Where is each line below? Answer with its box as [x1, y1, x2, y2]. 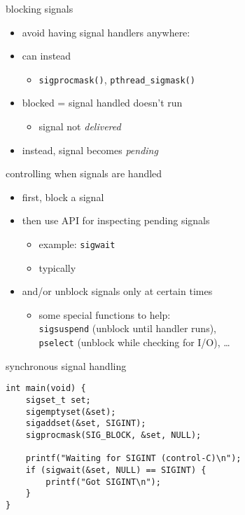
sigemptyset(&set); [25, 406, 116, 417]
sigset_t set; [25, 395, 91, 405]
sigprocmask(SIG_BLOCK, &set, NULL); [25, 430, 202, 440]
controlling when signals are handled [6, 166, 162, 181]
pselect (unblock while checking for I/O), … [38, 335, 230, 350]
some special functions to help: [38, 307, 171, 322]
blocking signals [6, 1, 73, 15]
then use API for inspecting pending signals [22, 213, 210, 228]
